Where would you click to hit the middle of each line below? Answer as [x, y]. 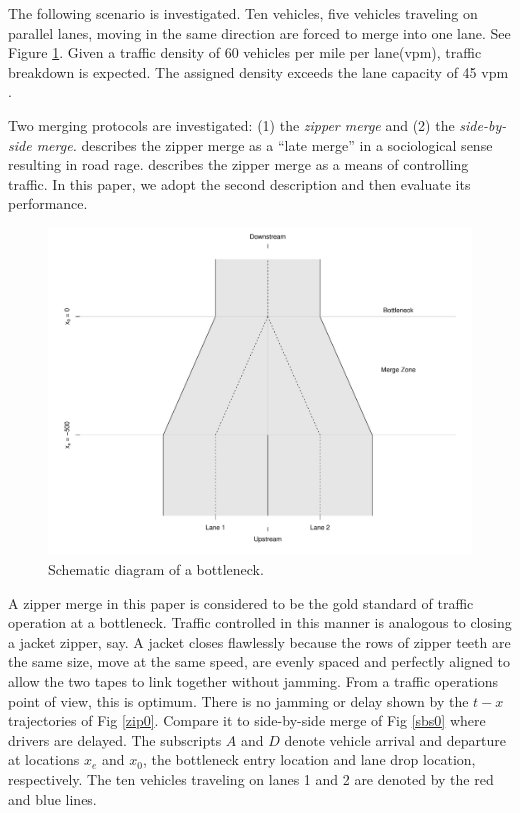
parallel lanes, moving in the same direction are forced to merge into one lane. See [259, 32]
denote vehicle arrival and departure [395, 739]
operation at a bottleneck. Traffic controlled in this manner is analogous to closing [260, 622]
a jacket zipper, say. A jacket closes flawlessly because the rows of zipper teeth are [259, 641]
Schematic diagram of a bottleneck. [156, 569]
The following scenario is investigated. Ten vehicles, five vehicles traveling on [243, 13]
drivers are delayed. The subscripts [115, 739]
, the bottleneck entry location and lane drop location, [309, 759]
